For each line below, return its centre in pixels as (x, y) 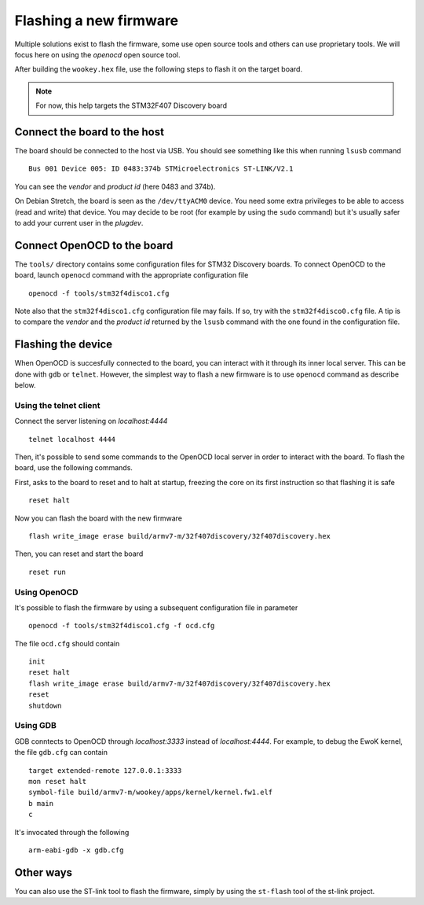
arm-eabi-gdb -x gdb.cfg (76, 850)
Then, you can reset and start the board (79, 554)
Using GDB (35, 726)
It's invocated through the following (72, 832)
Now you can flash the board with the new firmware (99, 518)
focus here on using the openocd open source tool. (97, 54)
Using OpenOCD (46, 592)
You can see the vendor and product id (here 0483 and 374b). (115, 186)
